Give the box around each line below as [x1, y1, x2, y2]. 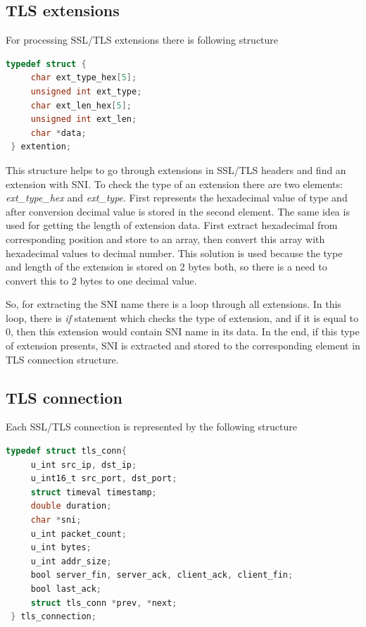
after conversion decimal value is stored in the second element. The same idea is [6, 204, 350, 218]
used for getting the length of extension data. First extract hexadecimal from [6, 218, 338, 232]
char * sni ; [30, 515, 82, 526]
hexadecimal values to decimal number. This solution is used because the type [6, 245, 343, 260]
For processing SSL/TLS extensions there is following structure [6, 32, 279, 47]
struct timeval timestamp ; [30, 487, 157, 497]
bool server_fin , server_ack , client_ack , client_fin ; [30, 570, 294, 581]
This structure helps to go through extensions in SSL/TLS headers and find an [6, 162, 346, 177]
